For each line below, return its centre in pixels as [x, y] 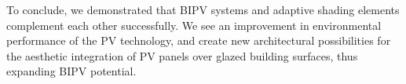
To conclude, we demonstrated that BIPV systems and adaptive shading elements [203, 9]
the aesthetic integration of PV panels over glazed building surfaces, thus [182, 55]
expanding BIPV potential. [71, 71]
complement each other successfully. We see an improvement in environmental [194, 25]
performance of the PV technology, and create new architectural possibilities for [199, 40]
